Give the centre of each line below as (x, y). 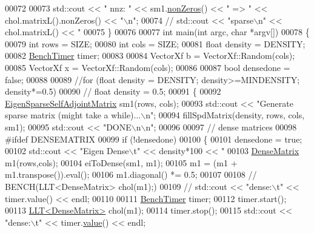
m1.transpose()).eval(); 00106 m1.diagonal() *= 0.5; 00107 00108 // (131, 174)
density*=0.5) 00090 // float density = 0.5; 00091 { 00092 (113, 91)
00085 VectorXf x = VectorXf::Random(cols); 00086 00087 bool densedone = (148, 67)
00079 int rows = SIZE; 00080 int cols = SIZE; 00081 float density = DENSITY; (155, 43)
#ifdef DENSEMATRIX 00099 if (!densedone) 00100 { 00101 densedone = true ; (154, 139)
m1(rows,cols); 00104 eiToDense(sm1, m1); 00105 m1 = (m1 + (121, 162)
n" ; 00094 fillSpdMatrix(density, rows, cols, (225, 115)
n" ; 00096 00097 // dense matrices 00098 (221, 127)
